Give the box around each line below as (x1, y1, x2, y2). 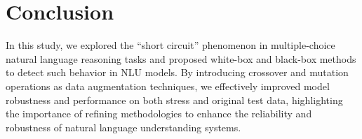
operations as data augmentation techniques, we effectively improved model (6, 78, 330, 93)
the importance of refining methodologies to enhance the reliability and (6, 106, 312, 121)
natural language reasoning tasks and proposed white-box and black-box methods (6, 51, 356, 66)
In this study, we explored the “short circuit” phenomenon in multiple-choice (6, 38, 335, 52)
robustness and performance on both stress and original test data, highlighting (6, 92, 343, 107)
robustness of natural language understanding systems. (6, 119, 241, 134)
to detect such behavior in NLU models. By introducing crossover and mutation (6, 65, 349, 80)
